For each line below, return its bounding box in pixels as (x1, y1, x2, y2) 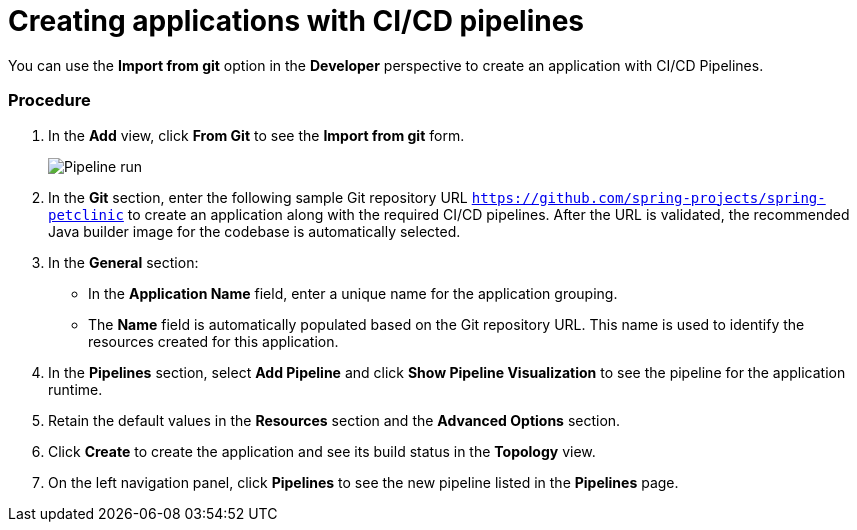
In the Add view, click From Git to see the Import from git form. (48, 126, 465, 144)
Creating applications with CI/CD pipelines (8, 4, 585, 38)
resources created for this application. (88, 332, 339, 350)
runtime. (48, 380, 103, 398)
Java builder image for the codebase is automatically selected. (48, 222, 461, 240)
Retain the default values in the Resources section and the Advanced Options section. (48, 411, 621, 429)
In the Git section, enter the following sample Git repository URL (48, 188, 468, 206)
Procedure (8, 90, 91, 111)
